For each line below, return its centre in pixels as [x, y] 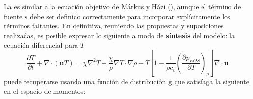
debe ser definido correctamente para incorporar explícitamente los [130, 16]
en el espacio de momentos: [45, 91]
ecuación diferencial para [41, 45]
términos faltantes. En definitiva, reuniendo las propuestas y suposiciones [114, 26]
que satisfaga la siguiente [212, 81]
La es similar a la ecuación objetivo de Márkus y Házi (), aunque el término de [123, 6]
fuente [13, 16]
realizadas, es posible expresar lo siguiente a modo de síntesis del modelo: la [119, 35]
